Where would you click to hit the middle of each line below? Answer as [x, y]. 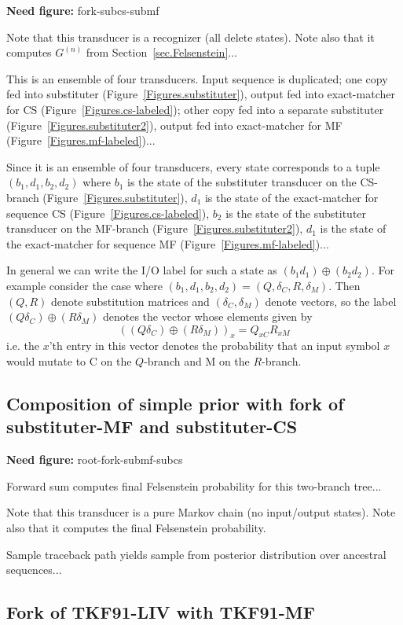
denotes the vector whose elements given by [207, 316]
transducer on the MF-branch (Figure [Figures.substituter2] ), [155, 228]
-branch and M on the [197, 361]
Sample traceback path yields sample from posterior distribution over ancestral [196, 554]
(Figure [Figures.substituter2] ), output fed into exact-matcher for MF [174, 125]
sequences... [34, 570]
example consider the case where [84, 285]
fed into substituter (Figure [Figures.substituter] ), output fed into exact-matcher [201, 94]
